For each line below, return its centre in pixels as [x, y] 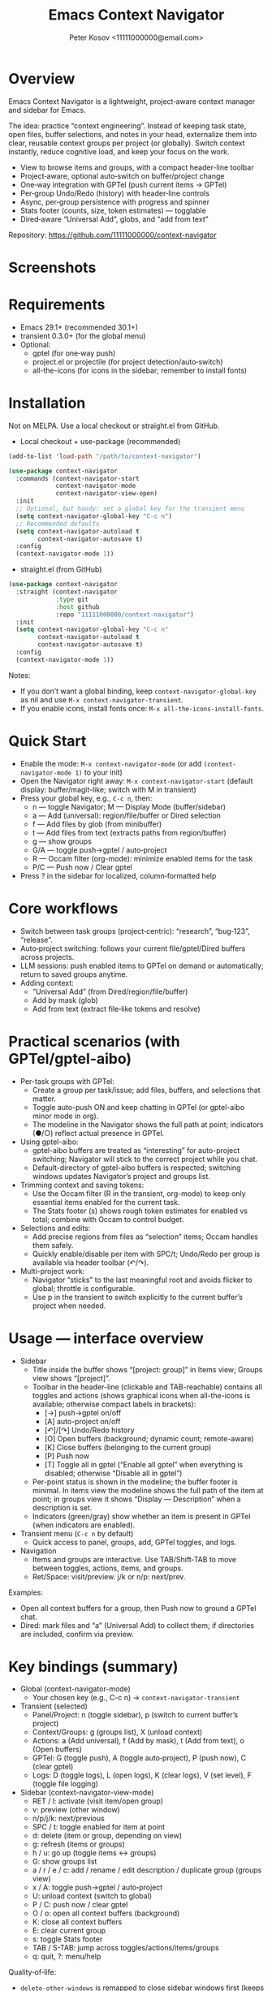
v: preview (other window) [76, 1810]
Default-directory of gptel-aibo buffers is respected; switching [136, 1168]
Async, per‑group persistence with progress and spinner [115, 201]
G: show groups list [65, 1862]
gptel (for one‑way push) [74, 353]
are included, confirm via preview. [77, 1634]
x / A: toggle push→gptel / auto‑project [97, 1887]
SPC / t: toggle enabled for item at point [98, 1827]
